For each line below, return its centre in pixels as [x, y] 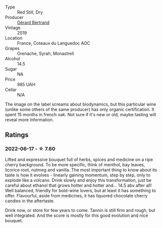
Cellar [11, 90]
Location [14, 38]
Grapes [12, 48]
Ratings [17, 135]
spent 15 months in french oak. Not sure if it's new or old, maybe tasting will [81, 114]
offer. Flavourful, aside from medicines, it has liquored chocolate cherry [76, 195]
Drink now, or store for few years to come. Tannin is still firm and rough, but [80, 210]
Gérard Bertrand [33, 22]
